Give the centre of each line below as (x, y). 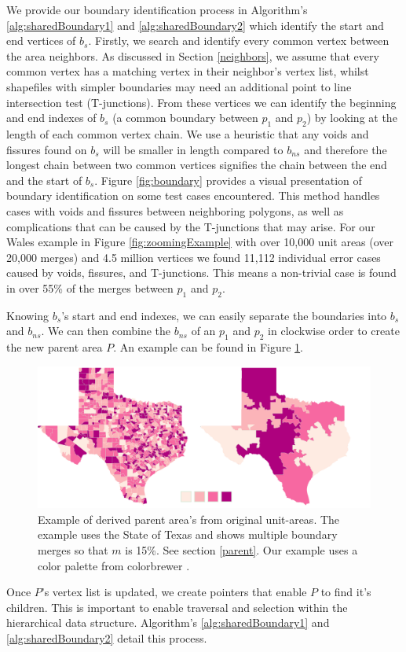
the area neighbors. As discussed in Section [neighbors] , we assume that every (193, 55)
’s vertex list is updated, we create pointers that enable (174, 592)
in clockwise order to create (334, 331)
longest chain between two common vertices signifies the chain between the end (197, 165)
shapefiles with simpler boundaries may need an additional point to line (179, 86)
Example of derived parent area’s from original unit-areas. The (189, 519)
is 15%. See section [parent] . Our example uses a (241, 549)
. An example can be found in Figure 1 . (208, 347)
